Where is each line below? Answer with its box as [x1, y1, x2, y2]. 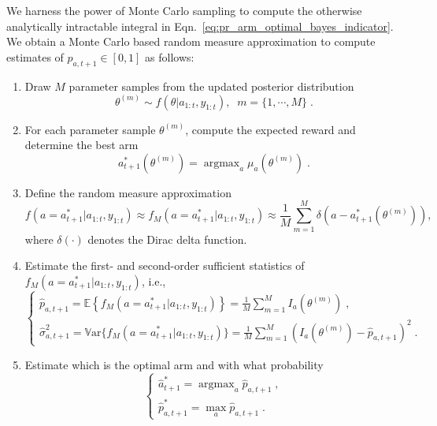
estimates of [6, 48, 64, 65]
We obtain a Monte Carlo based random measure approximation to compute [6, 33, 376, 50]
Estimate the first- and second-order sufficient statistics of [24, 257, 305, 274]
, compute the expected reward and [185, 121, 356, 137]
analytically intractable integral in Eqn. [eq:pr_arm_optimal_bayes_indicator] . [6, 17, 394, 34]
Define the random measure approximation [24, 184, 231, 200]
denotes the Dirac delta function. [87, 230, 247, 247]
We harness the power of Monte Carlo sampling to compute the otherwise [6, 2, 362, 18]
